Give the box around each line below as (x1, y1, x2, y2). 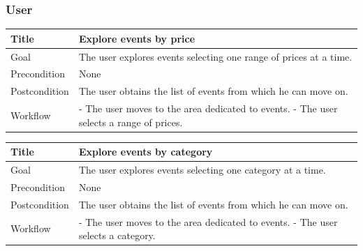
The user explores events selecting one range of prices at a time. (78, 49, 353, 63)
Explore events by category (78, 144, 213, 159)
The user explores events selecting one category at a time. (78, 162, 326, 177)
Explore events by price (78, 31, 195, 45)
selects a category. (78, 228, 156, 243)
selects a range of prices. (78, 114, 183, 129)
